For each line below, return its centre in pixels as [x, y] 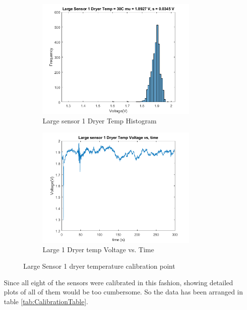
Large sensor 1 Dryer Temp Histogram [100, 121]
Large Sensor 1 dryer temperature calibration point [99, 266]
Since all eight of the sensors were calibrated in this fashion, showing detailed [119, 282]
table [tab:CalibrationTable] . [46, 301]
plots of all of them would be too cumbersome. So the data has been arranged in [123, 292]
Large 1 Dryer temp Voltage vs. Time [98, 250]
